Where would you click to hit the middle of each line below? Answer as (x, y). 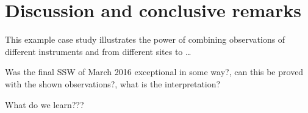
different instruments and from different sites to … (98, 51)
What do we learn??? (45, 104)
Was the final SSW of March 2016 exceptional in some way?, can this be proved (154, 72)
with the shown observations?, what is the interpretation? (113, 83)
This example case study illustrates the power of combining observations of (145, 39)
